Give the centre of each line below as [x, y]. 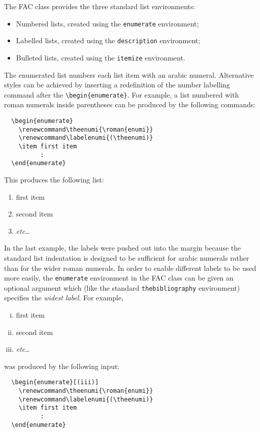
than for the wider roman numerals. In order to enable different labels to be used [130, 268]
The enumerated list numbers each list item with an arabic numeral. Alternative [129, 74]
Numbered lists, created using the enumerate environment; [107, 23]
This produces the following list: [54, 179]
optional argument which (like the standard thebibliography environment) [122, 287]
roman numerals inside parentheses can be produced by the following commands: [130, 104]
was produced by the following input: [62, 366]
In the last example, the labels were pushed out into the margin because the [123, 248]
